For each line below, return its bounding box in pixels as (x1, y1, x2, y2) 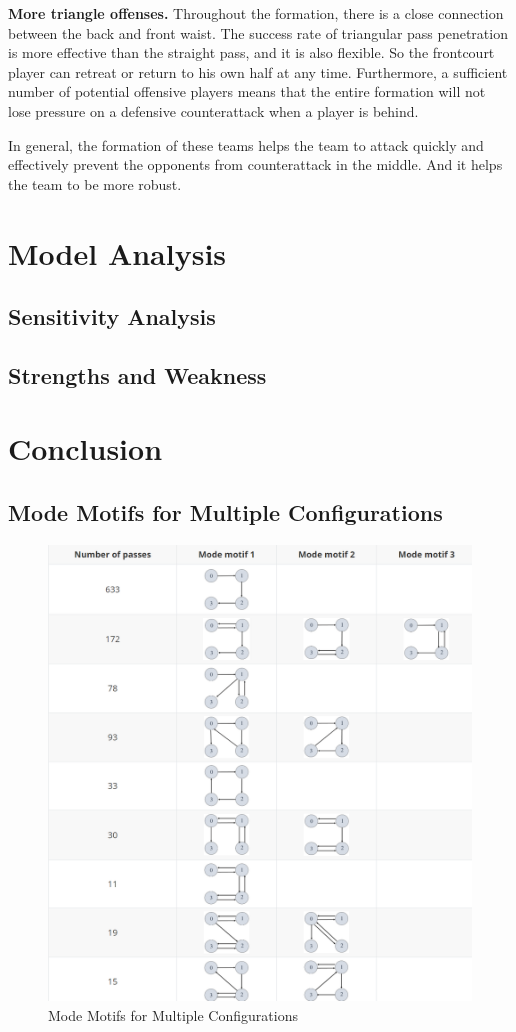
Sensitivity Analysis (8, 301, 216, 332)
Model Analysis (8, 232, 227, 273)
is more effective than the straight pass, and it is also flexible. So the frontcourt (8, 42, 495, 63)
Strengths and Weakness (8, 359, 267, 390)
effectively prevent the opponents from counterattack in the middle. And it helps (8, 154, 503, 175)
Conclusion (8, 428, 163, 469)
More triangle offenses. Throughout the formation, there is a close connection (8, 3, 504, 23)
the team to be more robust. (8, 173, 182, 194)
